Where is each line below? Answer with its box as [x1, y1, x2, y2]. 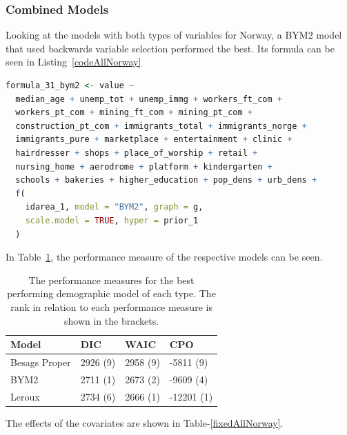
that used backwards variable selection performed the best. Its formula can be [6, 41, 335, 55]
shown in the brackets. [64, 313, 159, 327]
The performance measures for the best [28, 272, 195, 287]
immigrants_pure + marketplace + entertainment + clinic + [15, 134, 293, 145]
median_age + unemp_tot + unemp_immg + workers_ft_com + [15, 94, 282, 104]
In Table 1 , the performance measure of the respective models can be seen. [6, 250, 323, 264]
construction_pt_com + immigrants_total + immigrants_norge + [15, 121, 307, 131]
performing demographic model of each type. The [7, 286, 216, 301]
